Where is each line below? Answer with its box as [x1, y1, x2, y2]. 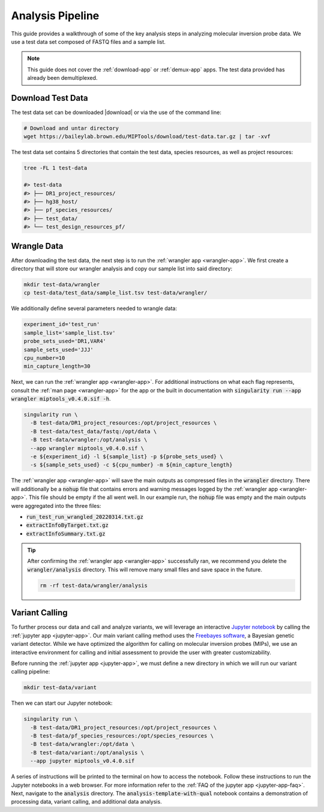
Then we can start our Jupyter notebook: [11, 699, 113, 707]
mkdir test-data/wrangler [23, 281, 100, 288]
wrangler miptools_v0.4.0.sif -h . [11, 395, 111, 402]
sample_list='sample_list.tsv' [23, 329, 116, 336]
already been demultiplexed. [27, 74, 98, 82]
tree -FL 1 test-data [23, 165, 88, 172]
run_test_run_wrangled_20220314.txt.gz [26, 513, 143, 520]
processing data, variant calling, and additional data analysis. [11, 798, 162, 805]
